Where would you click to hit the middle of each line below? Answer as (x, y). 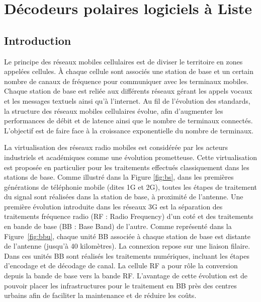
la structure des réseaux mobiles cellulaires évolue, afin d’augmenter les (114, 110)
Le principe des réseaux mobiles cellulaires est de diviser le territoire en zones (123, 61)
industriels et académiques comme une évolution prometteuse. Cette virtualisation (130, 157)
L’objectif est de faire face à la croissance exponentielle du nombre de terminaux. (129, 130)
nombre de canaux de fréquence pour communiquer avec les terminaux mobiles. (126, 81)
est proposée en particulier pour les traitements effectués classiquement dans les (127, 167)
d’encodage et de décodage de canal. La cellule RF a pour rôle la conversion (121, 266)
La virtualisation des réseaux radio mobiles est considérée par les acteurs (116, 147)
